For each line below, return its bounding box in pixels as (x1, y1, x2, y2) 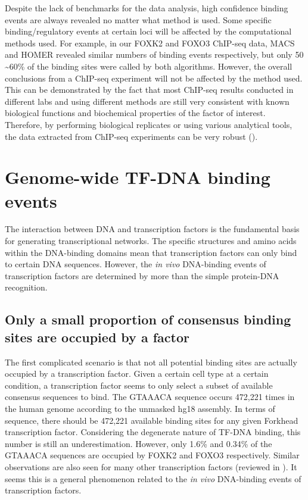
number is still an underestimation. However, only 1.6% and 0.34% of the (5, 437, 272, 449)
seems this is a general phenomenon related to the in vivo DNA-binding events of (5, 472, 301, 485)
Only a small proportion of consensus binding (5, 310, 291, 329)
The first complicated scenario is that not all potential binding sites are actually (5, 355, 297, 368)
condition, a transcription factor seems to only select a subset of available (5, 379, 273, 391)
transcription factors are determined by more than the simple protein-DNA (5, 269, 279, 282)
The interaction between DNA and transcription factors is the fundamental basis (5, 223, 300, 235)
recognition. (5, 281, 48, 293)
